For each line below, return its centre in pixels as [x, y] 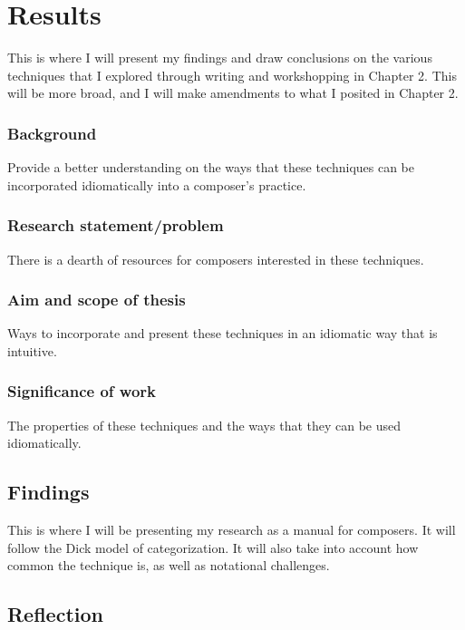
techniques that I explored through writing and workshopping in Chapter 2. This [232, 75]
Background [52, 133]
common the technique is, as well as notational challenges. [169, 565]
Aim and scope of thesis [97, 300]
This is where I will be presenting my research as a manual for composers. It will [232, 530]
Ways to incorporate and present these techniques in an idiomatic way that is [223, 333]
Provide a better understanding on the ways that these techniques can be [211, 167]
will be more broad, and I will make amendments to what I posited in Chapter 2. [233, 93]
